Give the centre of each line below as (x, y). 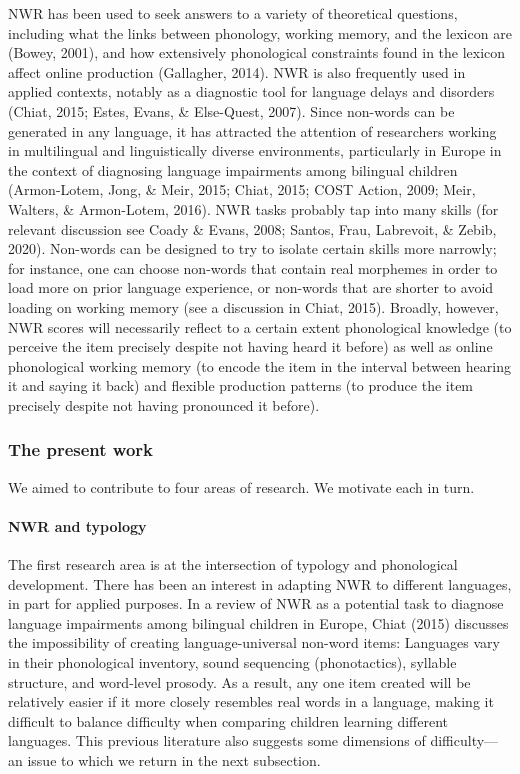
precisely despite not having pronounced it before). (164, 404)
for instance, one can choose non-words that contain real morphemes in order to (253, 267)
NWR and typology (77, 525)
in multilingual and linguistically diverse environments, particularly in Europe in (255, 150)
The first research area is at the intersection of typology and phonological (233, 564)
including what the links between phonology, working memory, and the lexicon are (260, 32)
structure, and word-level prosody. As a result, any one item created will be (239, 681)
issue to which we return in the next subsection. (174, 760)
